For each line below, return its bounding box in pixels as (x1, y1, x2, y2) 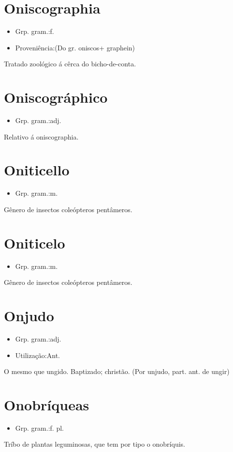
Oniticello (4, 160, 70, 180)
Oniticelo (4, 233, 65, 252)
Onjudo (4, 306, 54, 326)
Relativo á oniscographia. (4, 131, 79, 141)
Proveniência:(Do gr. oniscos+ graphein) (15, 42, 135, 52)
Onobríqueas (4, 394, 89, 414)
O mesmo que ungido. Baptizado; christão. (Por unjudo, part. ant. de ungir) (4, 366, 230, 376)
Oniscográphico (4, 87, 108, 107)
